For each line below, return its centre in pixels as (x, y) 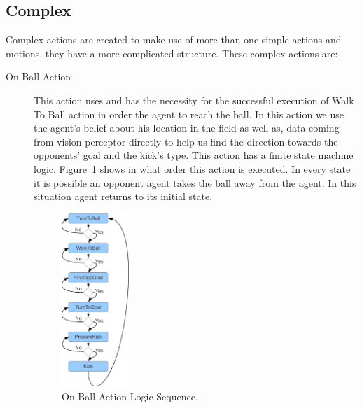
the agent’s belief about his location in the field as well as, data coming (187, 128)
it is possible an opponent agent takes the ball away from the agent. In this (195, 182)
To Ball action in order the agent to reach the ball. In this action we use (189, 114)
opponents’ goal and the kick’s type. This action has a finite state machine (194, 155)
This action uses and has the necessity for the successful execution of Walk (194, 100)
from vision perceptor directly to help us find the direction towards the (186, 141)
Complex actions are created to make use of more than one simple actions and (174, 40)
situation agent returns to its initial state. (123, 196)
